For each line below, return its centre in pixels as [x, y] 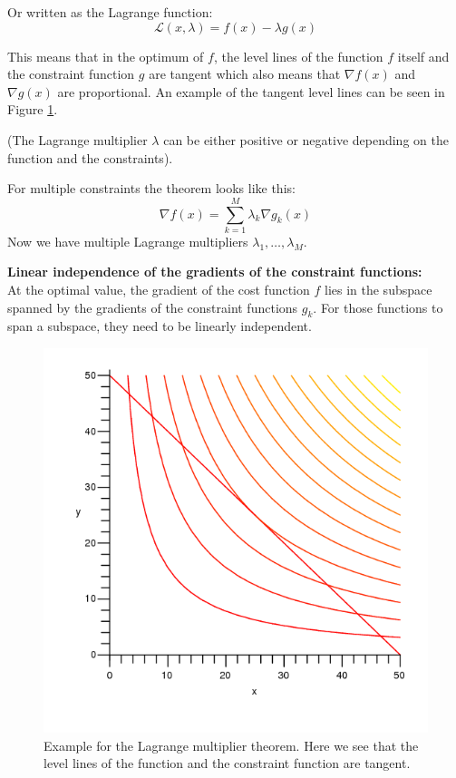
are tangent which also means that [245, 74]
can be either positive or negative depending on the [306, 139]
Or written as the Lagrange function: [110, 12]
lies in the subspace [378, 290]
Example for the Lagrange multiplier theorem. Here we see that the [231, 745]
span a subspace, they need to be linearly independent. [160, 326]
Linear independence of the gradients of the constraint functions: [215, 272]
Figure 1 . [33, 109]
